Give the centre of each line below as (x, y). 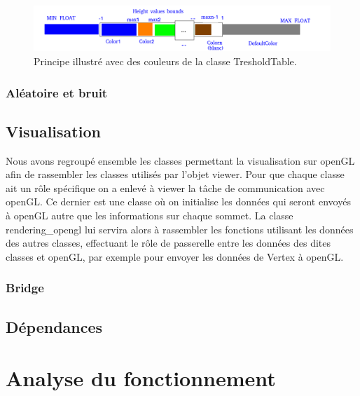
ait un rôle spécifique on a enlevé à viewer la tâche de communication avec (165, 187)
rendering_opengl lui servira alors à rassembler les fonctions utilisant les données (180, 229)
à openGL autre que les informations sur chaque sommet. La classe (150, 216)
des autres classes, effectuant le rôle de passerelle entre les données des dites (168, 243)
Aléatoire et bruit (57, 92)
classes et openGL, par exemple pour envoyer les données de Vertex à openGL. (175, 256)
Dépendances (54, 326)
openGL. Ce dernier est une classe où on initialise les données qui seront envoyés (178, 202)
